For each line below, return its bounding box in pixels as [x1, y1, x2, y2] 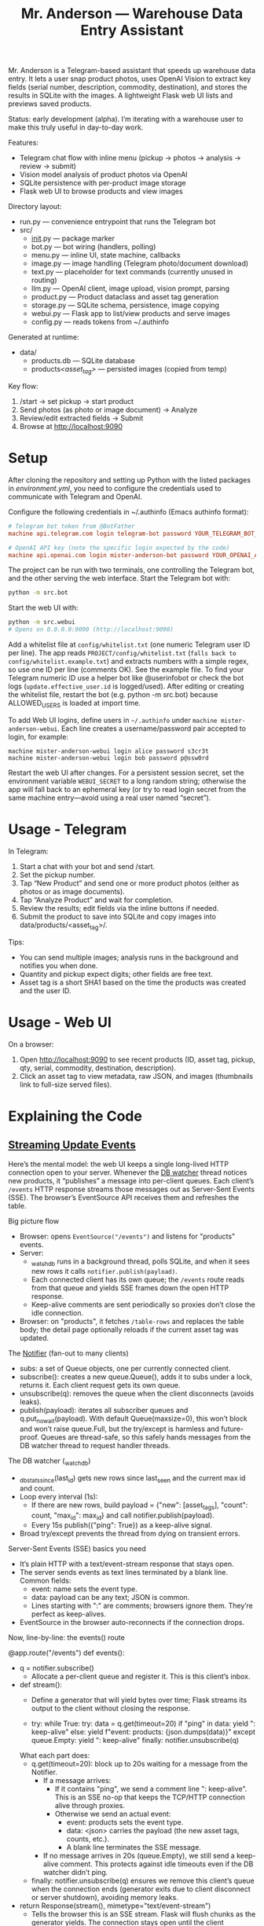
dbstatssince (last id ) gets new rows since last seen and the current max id [19, 1473, 246, 1484]
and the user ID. [19, 985, 71, 995]
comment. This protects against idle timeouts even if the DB [60, 1859, 254, 1869]
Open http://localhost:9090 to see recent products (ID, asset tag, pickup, [19, 1055, 255, 1064]
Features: [8, 138, 39, 148]
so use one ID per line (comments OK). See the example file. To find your [8, 665, 244, 674]
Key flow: [8, 381, 38, 391]
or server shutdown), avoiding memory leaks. [31, 1893, 178, 1902]
